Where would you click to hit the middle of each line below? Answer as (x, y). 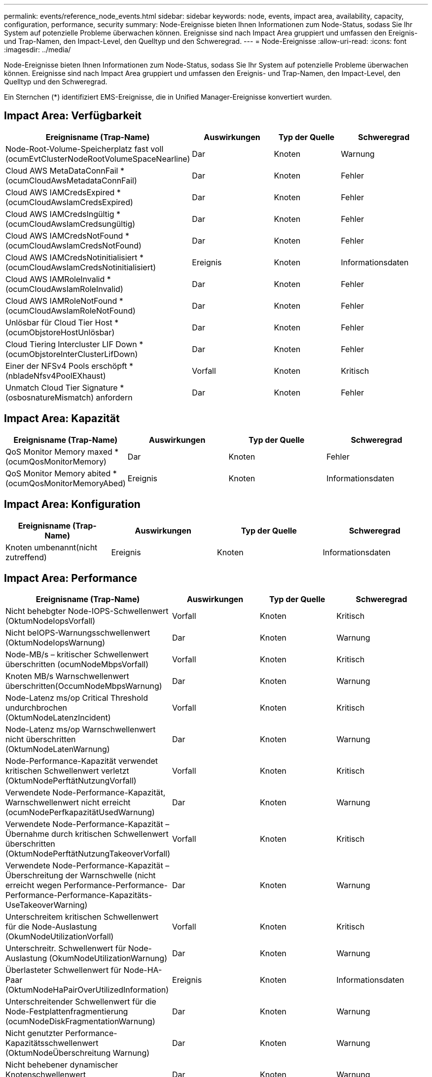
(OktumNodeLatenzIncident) (58, 718)
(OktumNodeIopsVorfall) (51, 621)
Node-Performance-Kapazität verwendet (82, 761)
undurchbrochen (36, 708)
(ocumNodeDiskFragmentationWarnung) (80, 1022)
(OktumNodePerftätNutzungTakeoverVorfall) (88, 854)
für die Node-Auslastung (51, 927)
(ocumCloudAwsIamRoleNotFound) (71, 310)
